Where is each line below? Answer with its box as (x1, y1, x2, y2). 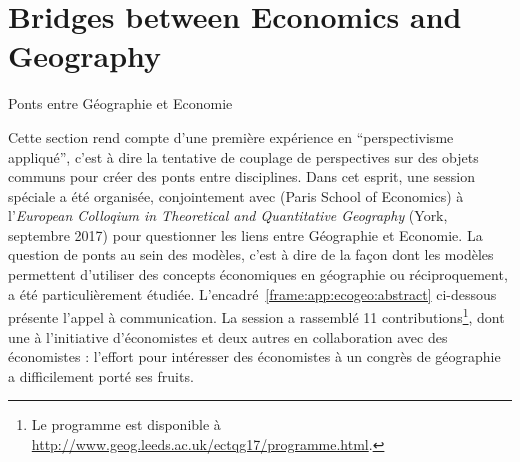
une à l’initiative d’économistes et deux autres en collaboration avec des (8, 326, 448, 347)
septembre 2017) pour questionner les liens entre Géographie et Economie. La (8, 224, 483, 245)
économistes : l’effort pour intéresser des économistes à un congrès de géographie (8, 346, 501, 367)
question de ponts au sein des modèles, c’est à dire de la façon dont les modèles (8, 244, 494, 265)
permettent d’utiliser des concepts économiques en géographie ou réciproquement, (8, 264, 508, 285)
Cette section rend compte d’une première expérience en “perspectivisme (8, 126, 454, 147)
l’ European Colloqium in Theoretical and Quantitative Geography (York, (8, 205, 448, 226)
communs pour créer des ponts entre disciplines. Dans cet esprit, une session (8, 166, 475, 187)
